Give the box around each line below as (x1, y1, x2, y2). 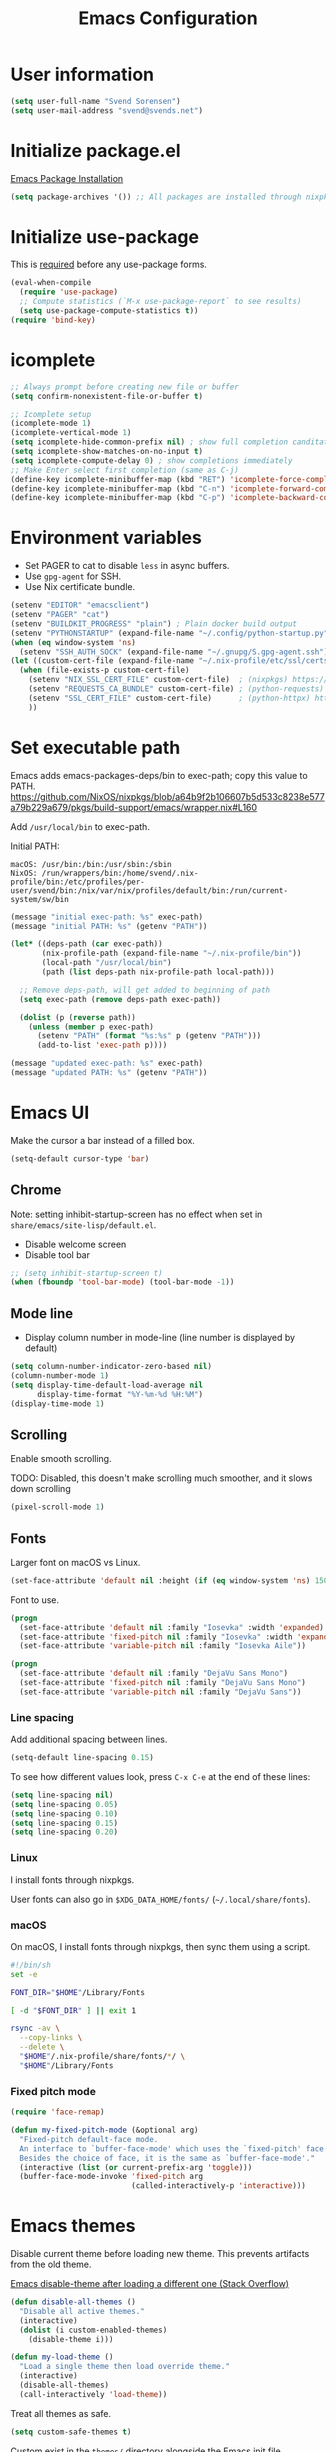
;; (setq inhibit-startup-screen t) (10, 1268, 163, 1278)
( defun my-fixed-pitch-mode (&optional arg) (10, 2125, 199, 2135)
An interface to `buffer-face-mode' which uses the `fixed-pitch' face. (19, 2143, 329, 2154)
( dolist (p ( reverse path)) (19, 1012, 137, 1022)
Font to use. (10, 1593, 60, 1606)
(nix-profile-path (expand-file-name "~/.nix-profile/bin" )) (41, 948, 302, 959)
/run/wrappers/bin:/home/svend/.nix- (41, 868, 199, 878)
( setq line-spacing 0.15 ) (10, 1818, 118, 1828)
